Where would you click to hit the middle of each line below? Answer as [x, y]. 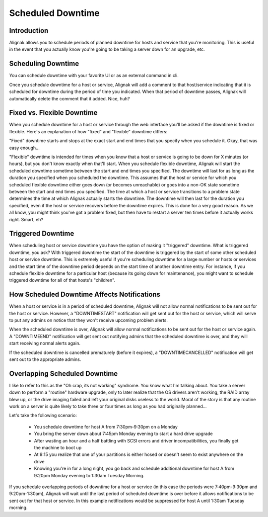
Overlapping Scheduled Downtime [64, 374]
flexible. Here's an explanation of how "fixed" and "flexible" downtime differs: [88, 131]
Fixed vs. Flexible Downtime [53, 113]
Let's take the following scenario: [43, 416]
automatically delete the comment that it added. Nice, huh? [69, 98]
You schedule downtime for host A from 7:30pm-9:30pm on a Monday [106, 427]
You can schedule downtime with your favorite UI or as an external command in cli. [94, 76]
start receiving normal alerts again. [45, 344]
